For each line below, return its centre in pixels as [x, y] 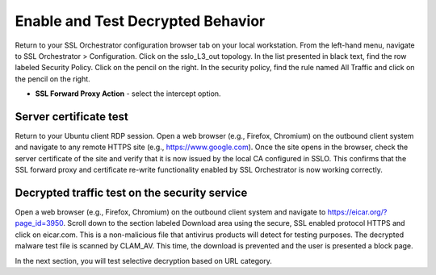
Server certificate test [71, 117]
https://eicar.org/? [357, 212]
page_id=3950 [39, 223]
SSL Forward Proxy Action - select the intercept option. [128, 94]
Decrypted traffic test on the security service [131, 193]
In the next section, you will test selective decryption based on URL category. [143, 260]
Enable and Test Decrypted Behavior [140, 21]
